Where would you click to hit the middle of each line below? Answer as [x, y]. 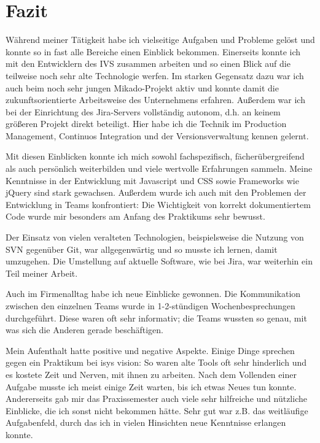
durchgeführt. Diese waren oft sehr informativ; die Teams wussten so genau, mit [156, 318]
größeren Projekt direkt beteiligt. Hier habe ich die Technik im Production [146, 124]
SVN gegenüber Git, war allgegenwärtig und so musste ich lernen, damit [142, 249]
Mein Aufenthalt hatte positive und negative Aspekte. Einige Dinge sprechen [150, 350]
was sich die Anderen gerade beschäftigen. [84, 330]
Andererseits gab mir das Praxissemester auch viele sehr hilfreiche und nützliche [156, 399]
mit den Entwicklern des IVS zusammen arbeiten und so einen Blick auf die [148, 64]
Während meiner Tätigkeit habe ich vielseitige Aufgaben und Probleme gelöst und [160, 40]
